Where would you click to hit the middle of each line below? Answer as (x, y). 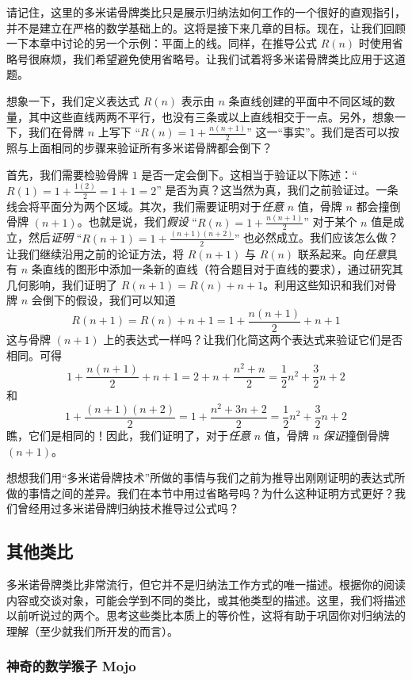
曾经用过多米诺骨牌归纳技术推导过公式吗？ (128, 508)
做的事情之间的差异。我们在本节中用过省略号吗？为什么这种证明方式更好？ (200, 493)
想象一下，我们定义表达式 (73, 100)
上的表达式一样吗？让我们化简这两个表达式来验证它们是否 (253, 339)
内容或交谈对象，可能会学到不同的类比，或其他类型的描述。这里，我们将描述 (206, 600)
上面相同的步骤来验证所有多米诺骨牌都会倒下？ (150, 148)
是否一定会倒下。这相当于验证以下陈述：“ (249, 174)
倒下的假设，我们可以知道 (109, 300)
